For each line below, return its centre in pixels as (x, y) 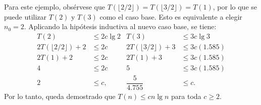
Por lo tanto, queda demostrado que (60, 96)
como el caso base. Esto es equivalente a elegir (171, 16)
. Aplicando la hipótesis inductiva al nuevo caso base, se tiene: (120, 26)
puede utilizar (25, 16)
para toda (186, 96)
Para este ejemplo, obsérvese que (55, 7)
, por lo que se (235, 7)
